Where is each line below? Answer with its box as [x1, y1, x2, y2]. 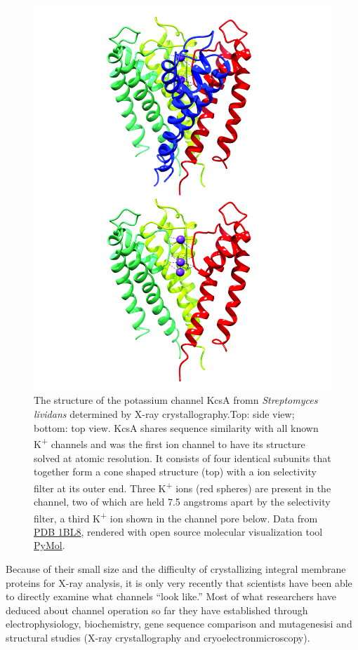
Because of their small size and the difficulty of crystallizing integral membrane [6, 561, 346, 576]
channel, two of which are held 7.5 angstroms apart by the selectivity [34, 494, 331, 508]
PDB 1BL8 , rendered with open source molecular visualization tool [34, 524, 323, 539]
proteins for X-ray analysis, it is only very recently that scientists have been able [6, 575, 352, 590]
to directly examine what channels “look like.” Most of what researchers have [6, 589, 336, 604]
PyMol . [34, 538, 65, 553]
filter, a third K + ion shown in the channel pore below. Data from [34, 508, 318, 525]
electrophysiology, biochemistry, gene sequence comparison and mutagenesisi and [6, 616, 352, 631]
